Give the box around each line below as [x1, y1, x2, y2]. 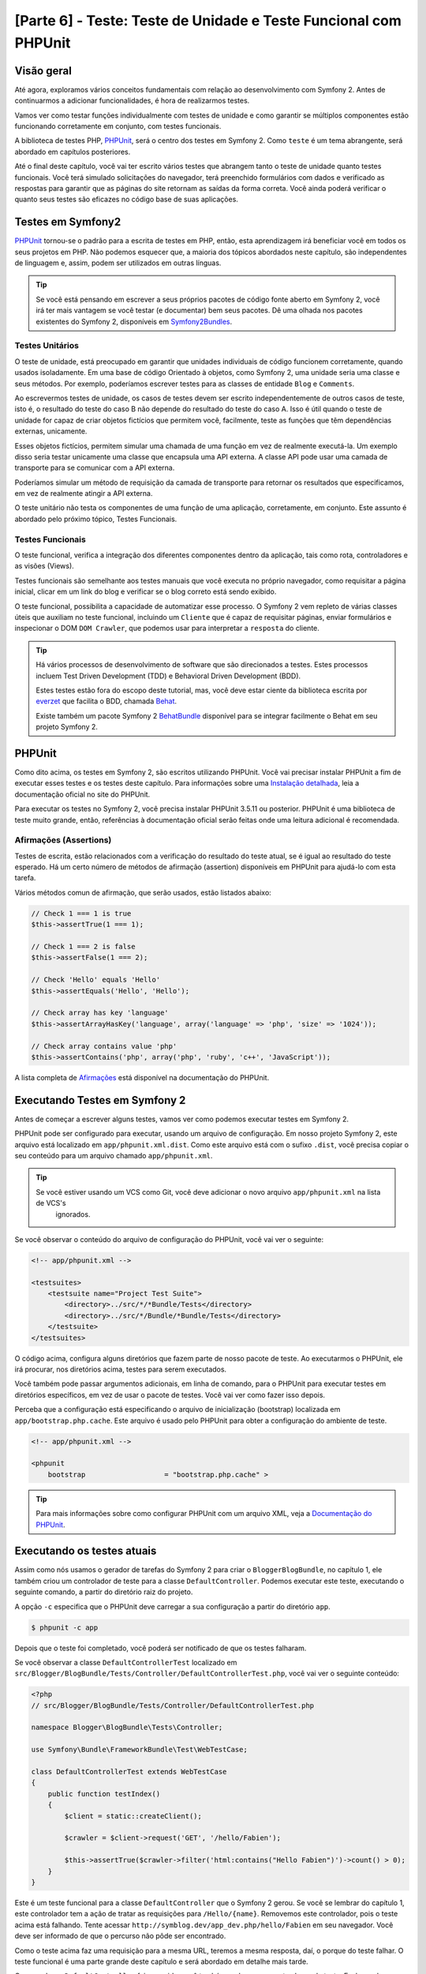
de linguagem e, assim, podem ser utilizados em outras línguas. [14, 258, 222, 268]
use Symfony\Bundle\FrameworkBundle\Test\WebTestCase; [31, 1745, 248, 1754]
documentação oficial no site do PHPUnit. [14, 790, 151, 799]
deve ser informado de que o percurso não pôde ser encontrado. [14, 1931, 226, 1941]
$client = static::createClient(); [64, 1811, 203, 1820]
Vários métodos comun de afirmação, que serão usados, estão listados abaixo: [14, 888, 271, 897]
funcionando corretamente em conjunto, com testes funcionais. [14, 122, 222, 131]
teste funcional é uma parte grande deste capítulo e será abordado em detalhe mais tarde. [14, 1957, 308, 1966]
